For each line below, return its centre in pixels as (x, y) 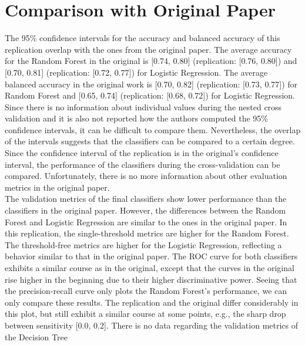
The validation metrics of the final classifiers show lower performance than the (146, 199)
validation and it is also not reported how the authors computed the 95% (136, 118)
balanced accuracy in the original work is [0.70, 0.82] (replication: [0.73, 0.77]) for (151, 84)
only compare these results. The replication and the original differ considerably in (152, 302)
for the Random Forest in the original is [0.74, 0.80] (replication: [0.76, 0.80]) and (151, 61)
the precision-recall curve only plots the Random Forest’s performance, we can (146, 291)
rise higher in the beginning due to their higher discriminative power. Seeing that (151, 279)
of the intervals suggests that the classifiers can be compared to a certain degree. (150, 141)
